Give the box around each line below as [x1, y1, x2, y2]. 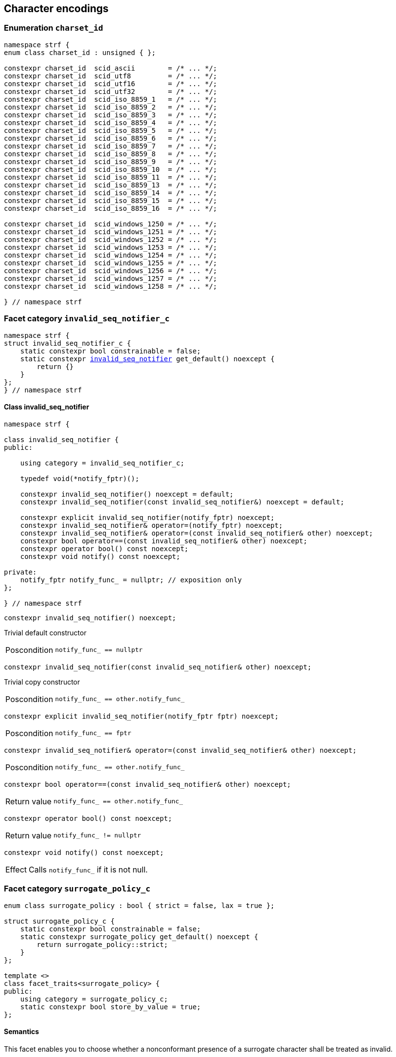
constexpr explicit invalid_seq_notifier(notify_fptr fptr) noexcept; [4, 712, 279, 720]
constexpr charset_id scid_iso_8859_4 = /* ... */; [4, 118, 217, 127]
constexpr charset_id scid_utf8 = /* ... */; [4, 72, 217, 80]
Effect [5, 864, 27, 874]
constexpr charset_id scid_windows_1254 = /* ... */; [4, 251, 217, 259]
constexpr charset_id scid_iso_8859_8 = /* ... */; [4, 149, 217, 158]
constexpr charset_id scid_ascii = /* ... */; [4, 64, 217, 72]
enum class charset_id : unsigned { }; [4, 48, 156, 56]
